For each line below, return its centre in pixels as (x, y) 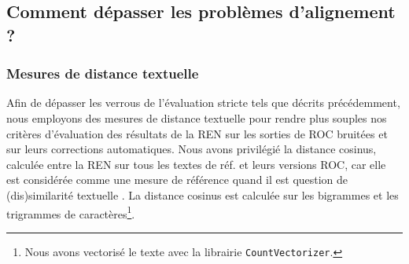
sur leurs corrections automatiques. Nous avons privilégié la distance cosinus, (192, 149)
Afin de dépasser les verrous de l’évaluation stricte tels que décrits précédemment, (203, 103)
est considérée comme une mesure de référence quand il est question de (177, 180)
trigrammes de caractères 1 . (71, 212)
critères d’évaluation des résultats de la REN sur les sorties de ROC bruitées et (197, 133)
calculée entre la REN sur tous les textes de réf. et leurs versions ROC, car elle (196, 164)
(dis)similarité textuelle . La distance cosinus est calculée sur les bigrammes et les (203, 194)
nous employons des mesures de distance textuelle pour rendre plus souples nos (197, 117)
